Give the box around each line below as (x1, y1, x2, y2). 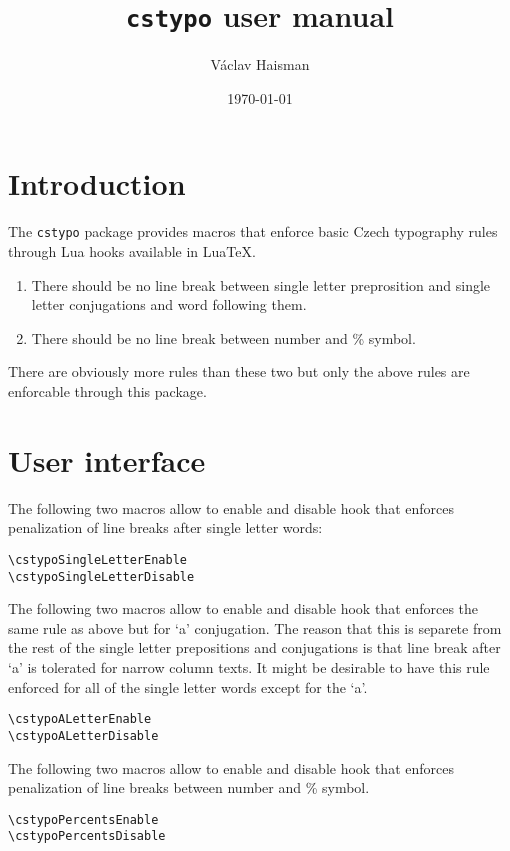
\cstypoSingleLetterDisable (8, 569, 195, 584)
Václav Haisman (210, 54, 310, 75)
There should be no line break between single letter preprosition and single (31, 274, 491, 295)
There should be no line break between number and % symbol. (31, 327, 416, 348)
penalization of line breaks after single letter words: (8, 517, 323, 538)
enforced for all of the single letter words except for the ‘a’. (8, 676, 368, 697)
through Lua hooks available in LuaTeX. (8, 241, 256, 262)
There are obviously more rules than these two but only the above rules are (8, 361, 470, 382)
